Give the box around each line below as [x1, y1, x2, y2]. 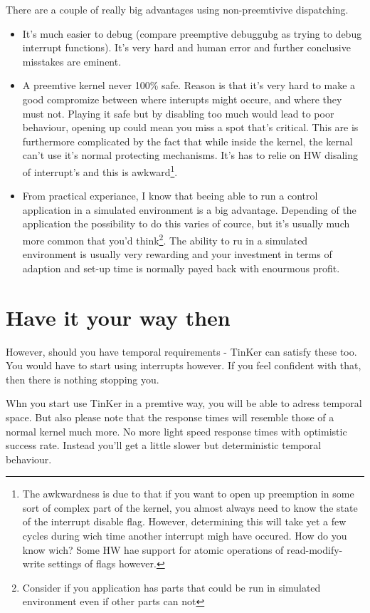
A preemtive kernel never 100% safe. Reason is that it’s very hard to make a [22, 78, 356, 93]
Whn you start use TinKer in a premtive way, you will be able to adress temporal [6, 396, 362, 411]
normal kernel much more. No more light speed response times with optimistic [6, 423, 347, 438]
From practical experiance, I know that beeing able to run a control [22, 188, 318, 203]
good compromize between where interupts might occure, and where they [22, 91, 342, 106]
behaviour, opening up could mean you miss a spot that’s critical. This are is [22, 120, 359, 135]
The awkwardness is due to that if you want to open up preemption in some [22, 486, 354, 501]
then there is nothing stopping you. [6, 371, 159, 386]
